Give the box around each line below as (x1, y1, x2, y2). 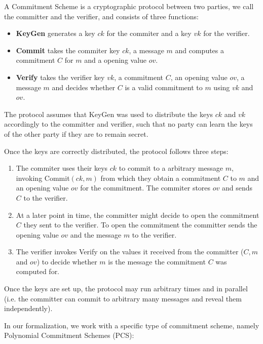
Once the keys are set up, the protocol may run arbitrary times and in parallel (4, 283, 248, 294)
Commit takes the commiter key (16, 45, 120, 55)
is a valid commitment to (125, 82, 203, 92)
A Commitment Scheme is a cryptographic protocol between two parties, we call (4, 1, 254, 11)
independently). (4, 303, 53, 314)
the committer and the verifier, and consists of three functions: (4, 11, 199, 21)
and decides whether (52, 82, 116, 92)
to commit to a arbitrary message (119, 163, 223, 173)
